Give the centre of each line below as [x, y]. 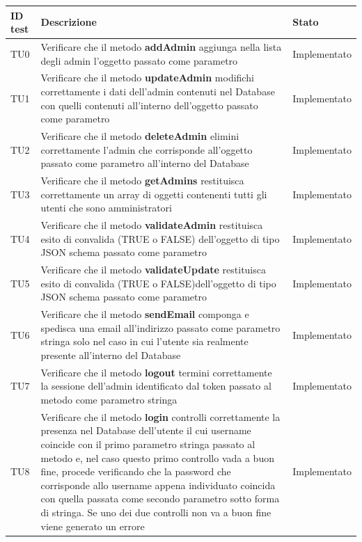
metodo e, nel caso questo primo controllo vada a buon [157, 457]
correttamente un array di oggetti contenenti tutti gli [154, 194]
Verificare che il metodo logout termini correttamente [156, 372]
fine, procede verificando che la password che [136, 471]
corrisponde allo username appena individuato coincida [158, 485]
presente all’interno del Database [111, 354]
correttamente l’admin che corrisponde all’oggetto [147, 149]
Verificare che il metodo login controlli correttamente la [160, 416]
